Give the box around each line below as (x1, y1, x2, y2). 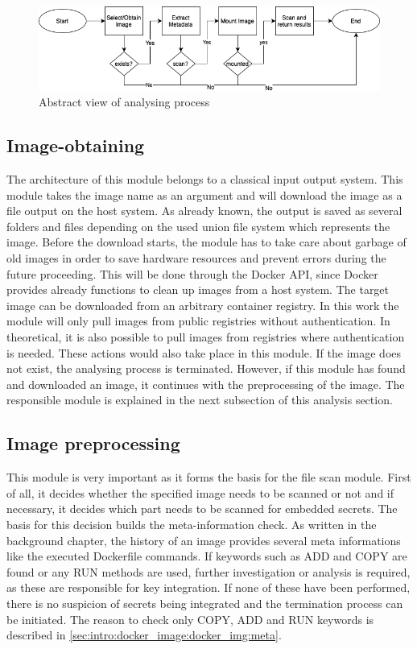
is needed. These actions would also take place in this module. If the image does (6, 344, 402, 361)
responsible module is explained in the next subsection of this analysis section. (6, 391, 393, 408)
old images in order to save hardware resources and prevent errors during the (6, 250, 386, 267)
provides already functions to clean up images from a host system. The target (6, 281, 390, 298)
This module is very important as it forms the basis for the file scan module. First (6, 469, 411, 486)
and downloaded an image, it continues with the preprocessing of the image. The (6, 375, 405, 392)
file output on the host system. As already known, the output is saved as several (6, 202, 403, 219)
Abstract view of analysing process (39, 93, 210, 110)
